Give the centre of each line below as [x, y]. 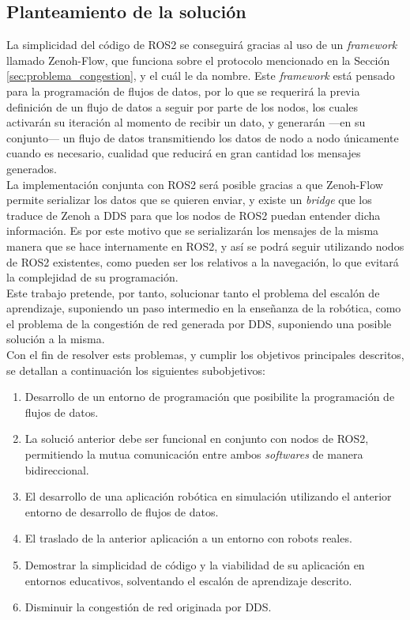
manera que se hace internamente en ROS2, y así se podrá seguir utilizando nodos [205, 246]
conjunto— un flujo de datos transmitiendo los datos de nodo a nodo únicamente [203, 137]
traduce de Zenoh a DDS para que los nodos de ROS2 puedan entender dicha [194, 215]
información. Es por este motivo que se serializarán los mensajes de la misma [193, 231]
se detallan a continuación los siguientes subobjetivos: [136, 370]
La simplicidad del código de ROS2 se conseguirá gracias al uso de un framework [202, 45]
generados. [32, 168]
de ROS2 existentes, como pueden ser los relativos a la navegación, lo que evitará [203, 261]
